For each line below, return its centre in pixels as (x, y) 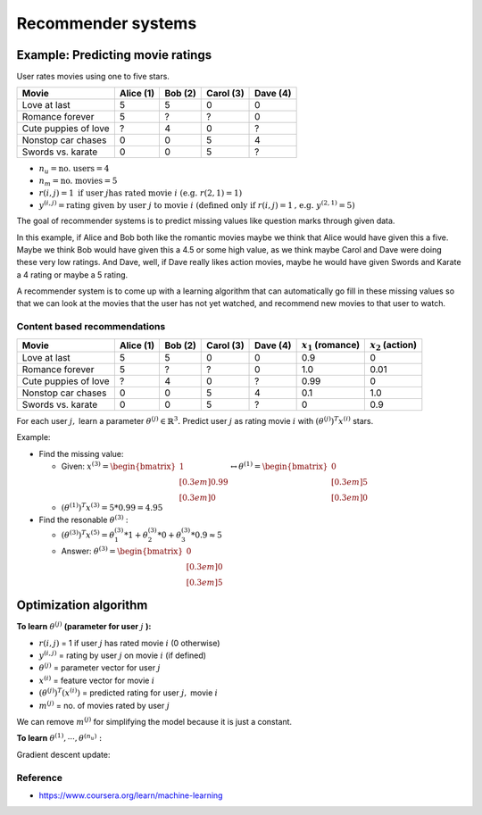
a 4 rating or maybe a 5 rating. (72, 274)
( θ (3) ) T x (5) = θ (88, 534)
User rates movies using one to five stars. (93, 77)
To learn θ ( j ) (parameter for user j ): (84, 626)
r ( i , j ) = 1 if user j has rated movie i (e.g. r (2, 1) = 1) (141, 193)
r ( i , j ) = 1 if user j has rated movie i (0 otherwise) (129, 643)
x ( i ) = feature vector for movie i (97, 680)
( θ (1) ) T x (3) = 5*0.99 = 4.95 (112, 507)
